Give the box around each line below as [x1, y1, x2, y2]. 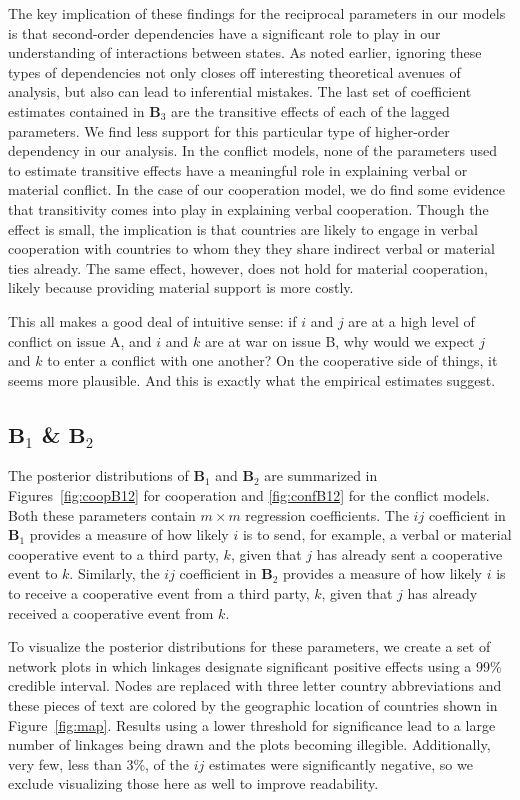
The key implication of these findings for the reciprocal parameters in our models [8, 3, 506, 23]
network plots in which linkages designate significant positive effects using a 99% [8, 655, 502, 676]
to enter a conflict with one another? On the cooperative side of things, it [47, 350, 498, 371]
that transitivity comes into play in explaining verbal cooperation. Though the [8, 198, 489, 219]
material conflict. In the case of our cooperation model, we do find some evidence [8, 179, 505, 200]
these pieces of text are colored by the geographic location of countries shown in [8, 695, 498, 716]
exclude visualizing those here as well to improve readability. [8, 773, 379, 794]
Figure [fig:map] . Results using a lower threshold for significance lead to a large [8, 714, 496, 735]
